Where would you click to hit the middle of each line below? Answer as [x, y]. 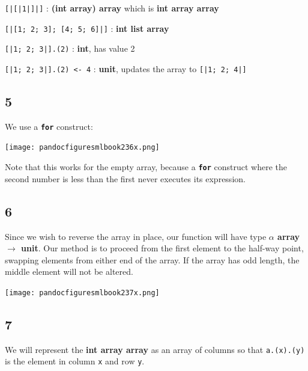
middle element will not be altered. [69, 271]
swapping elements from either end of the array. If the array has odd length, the [152, 259]
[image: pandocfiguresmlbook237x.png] [82, 293]
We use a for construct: [49, 126]
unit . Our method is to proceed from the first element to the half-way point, [162, 248]
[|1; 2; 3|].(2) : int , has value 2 [70, 48]
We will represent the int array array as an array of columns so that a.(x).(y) [155, 349]
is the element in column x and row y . [75, 361]
